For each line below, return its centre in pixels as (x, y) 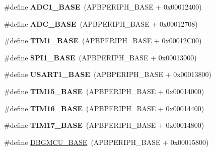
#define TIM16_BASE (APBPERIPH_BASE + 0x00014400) (104, 108)
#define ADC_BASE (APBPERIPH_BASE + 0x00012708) (101, 23)
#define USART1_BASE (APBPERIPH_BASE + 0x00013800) (108, 74)
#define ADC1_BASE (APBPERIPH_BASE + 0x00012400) (103, 7)
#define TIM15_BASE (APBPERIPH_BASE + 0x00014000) (104, 91)
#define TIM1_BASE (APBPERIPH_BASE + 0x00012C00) (103, 41)
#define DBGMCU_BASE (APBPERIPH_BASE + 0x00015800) (106, 142)
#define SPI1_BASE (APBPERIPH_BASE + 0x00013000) (100, 57)
